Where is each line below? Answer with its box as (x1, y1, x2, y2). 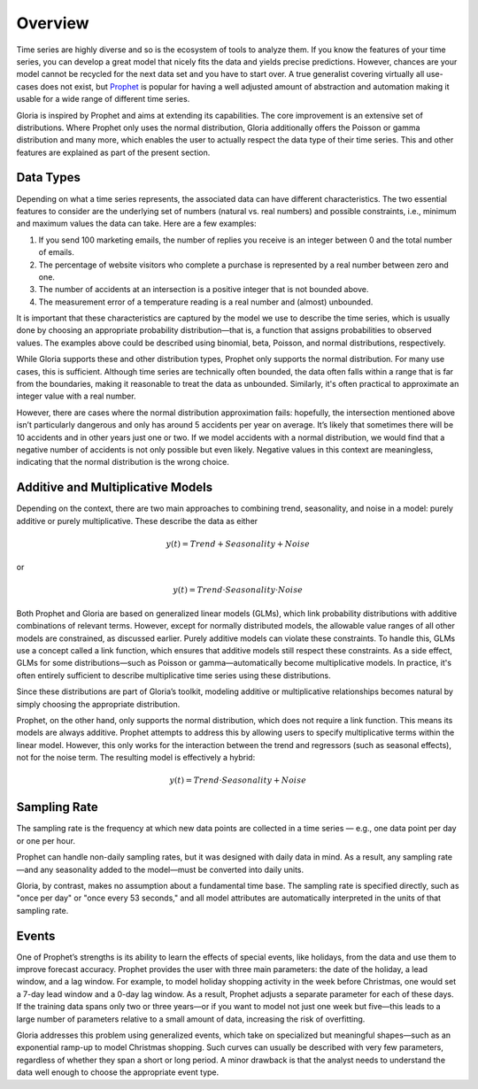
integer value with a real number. (16, 390, 136, 402)
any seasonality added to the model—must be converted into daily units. (40, 864, 305, 875)
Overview (16, 13, 89, 33)
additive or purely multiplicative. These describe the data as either (16, 515, 258, 526)
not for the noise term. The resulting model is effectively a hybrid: (16, 753, 256, 763)
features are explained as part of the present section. (16, 147, 211, 158)
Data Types (16, 170, 81, 185)
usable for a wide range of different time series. (16, 94, 190, 104)
